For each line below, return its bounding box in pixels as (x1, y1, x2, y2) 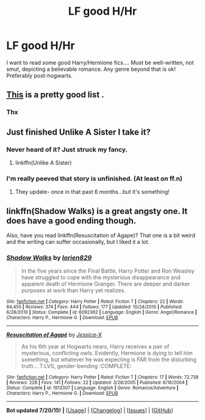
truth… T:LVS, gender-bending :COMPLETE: (21, 363, 132, 370)
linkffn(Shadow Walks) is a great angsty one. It (6, 206, 188, 216)
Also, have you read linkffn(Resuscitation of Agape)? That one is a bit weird (6, 232, 195, 239)
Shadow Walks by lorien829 (6, 253, 92, 262)
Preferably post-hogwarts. (6, 72, 73, 79)
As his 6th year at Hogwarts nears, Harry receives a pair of (21, 343, 170, 350)
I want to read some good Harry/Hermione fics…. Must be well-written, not (6, 59, 194, 66)
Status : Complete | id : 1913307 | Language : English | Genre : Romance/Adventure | (6, 385, 179, 391)
